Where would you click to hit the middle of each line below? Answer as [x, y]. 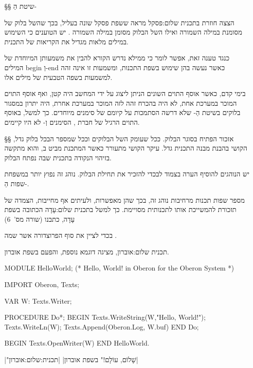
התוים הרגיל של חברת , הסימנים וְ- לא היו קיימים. [72, 122]
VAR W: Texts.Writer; [38, 300]
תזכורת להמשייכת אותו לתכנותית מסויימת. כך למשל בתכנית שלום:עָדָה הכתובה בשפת [120, 209]
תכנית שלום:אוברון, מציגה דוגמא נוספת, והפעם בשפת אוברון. [87, 251]
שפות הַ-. [17, 183]
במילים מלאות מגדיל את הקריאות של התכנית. [67, 41]
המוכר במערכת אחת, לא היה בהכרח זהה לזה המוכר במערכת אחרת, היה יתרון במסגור [121, 103]
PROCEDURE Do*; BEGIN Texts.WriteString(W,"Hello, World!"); [105, 317]
